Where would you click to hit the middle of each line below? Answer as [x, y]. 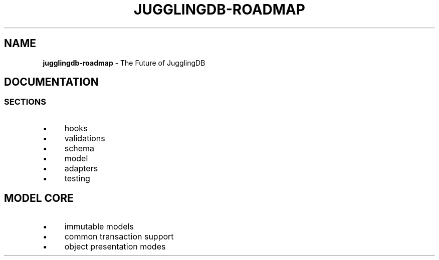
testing [77, 178]
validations [85, 138]
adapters [81, 168]
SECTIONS [25, 102]
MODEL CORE [39, 198]
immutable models [99, 226]
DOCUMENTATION [51, 82]
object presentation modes [115, 246]
